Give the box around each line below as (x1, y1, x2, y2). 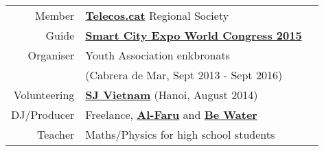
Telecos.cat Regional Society (85, 8, 229, 23)
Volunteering (13, 87, 75, 102)
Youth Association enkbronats (85, 47, 230, 63)
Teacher (37, 126, 75, 142)
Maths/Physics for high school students (85, 126, 275, 142)
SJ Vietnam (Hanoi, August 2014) (85, 87, 258, 102)
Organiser (27, 47, 75, 63)
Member (34, 8, 75, 23)
